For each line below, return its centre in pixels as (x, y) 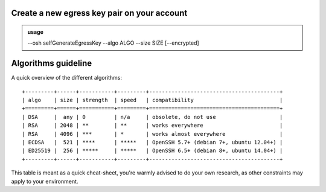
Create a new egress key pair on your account (99, 13)
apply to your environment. (45, 181)
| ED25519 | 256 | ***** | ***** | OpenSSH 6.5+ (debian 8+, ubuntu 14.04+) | (152, 151)
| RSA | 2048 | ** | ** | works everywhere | (152, 126)
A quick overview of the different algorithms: (66, 78)
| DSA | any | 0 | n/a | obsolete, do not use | (152, 117)
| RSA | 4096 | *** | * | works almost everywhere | (152, 134)
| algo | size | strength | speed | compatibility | (152, 100)
